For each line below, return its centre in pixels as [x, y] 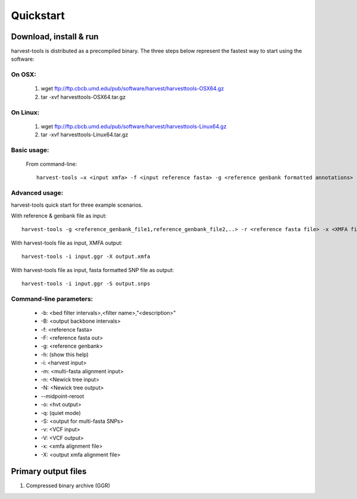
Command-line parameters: [52, 299]
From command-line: [51, 164]
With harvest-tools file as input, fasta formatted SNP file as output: [93, 270]
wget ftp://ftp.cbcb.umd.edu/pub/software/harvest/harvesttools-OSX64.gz [132, 89]
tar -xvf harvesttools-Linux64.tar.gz [84, 135]
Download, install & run [55, 37]
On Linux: [25, 112]
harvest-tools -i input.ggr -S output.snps [86, 283]
